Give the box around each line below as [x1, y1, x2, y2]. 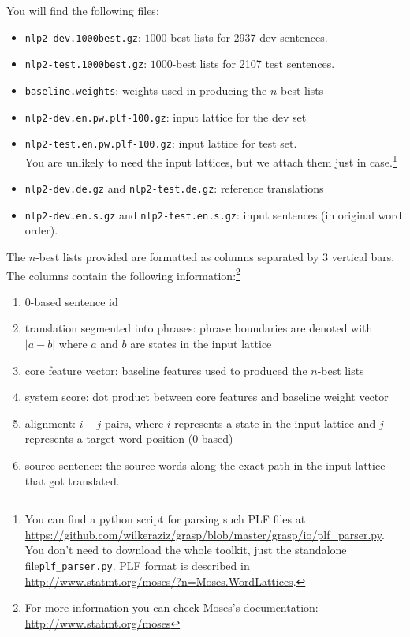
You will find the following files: [6, 2, 159, 18]
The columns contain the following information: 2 [6, 264, 240, 283]
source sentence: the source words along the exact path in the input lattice [24, 457, 386, 474]
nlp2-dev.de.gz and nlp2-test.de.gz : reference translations [24, 180, 324, 197]
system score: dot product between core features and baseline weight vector [24, 388, 389, 405]
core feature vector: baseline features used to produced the [24, 362, 307, 378]
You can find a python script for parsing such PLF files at [24, 511, 306, 527]
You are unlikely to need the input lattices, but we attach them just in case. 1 [24, 151, 397, 170]
